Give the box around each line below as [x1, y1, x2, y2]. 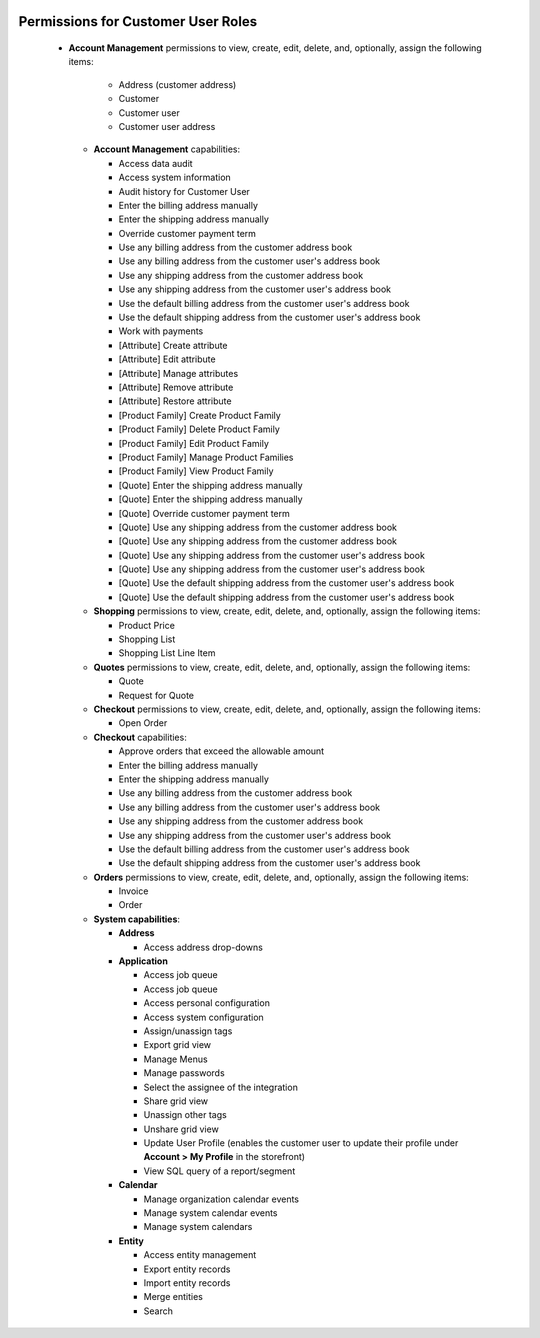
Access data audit [118, 157, 194, 169]
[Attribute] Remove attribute [118, 381, 234, 393]
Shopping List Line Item [118, 647, 216, 659]
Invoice [118, 885, 149, 897]
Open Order [118, 717, 168, 729]
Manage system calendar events [143, 1207, 278, 1219]
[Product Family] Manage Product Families [118, 451, 294, 463]
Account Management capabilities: [93, 143, 241, 155]
